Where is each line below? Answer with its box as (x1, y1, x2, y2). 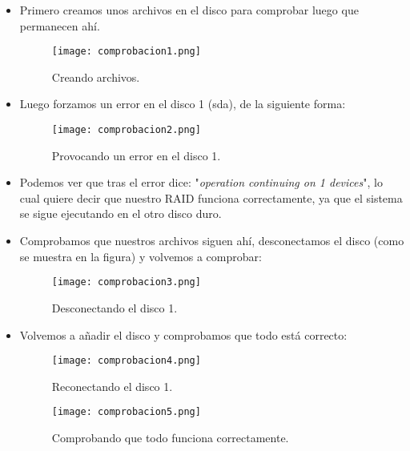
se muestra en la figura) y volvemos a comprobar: (19, 248, 262, 264)
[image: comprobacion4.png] (51, 355, 201, 367)
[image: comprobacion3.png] (51, 276, 201, 288)
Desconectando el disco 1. (51, 299, 178, 316)
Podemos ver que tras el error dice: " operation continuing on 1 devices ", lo (19, 174, 383, 191)
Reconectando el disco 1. (51, 377, 173, 394)
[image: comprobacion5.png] (51, 406, 201, 418)
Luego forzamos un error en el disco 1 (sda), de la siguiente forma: (19, 95, 346, 112)
